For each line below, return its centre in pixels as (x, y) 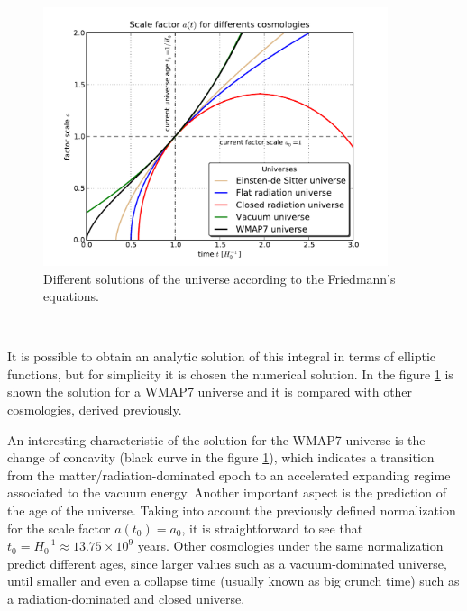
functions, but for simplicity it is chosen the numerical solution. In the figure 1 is (230, 374)
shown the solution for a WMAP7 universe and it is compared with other (210, 392)
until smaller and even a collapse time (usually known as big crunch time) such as (233, 581)
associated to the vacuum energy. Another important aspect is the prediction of (227, 492)
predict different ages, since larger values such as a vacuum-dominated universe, (227, 563)
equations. (71, 296)
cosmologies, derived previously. (95, 410)
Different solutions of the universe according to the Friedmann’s (220, 278)
